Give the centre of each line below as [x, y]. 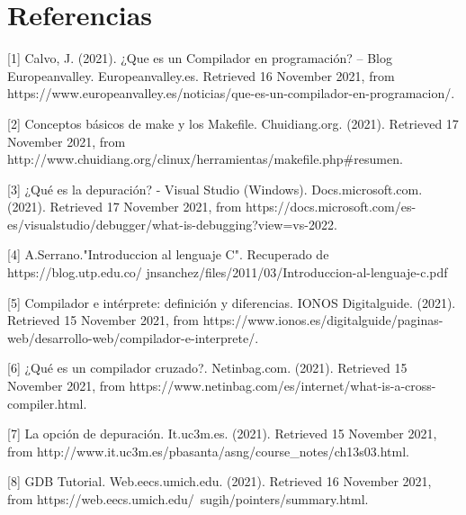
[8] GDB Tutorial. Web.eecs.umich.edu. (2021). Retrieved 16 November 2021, [220, 481]
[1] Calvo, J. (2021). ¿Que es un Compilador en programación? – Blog [200, 58]
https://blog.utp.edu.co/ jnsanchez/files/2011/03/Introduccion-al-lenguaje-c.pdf [228, 272]
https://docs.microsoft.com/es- [331, 207]
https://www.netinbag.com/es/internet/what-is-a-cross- [282, 386]
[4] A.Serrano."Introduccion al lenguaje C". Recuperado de [168, 254]
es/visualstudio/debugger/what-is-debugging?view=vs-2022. [172, 224]
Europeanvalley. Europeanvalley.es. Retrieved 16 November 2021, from [201, 75]
